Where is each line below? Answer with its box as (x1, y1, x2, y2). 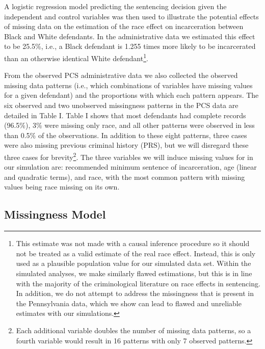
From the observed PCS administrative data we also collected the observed (4, 70, 238, 80)
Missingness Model (4, 206, 106, 222)
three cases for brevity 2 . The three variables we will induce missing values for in (4, 150, 253, 162)
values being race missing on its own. (4, 181, 120, 192)
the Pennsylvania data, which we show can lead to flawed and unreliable (16, 298, 242, 308)
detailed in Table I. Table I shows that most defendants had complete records (4, 110, 246, 120)
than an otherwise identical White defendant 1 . (4, 51, 148, 63)
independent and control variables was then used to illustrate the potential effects (4, 11, 259, 21)
